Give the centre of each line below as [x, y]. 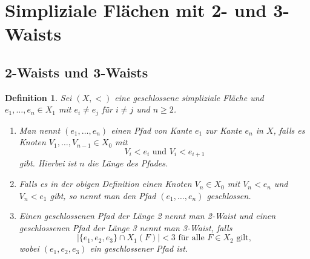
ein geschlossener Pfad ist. [139, 248]
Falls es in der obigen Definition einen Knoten [105, 184]
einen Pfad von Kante [151, 130]
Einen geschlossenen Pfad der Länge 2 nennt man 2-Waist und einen [147, 216]
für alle [191, 238]
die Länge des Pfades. [128, 163]
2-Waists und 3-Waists [77, 72]
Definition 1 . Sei [38, 97]
